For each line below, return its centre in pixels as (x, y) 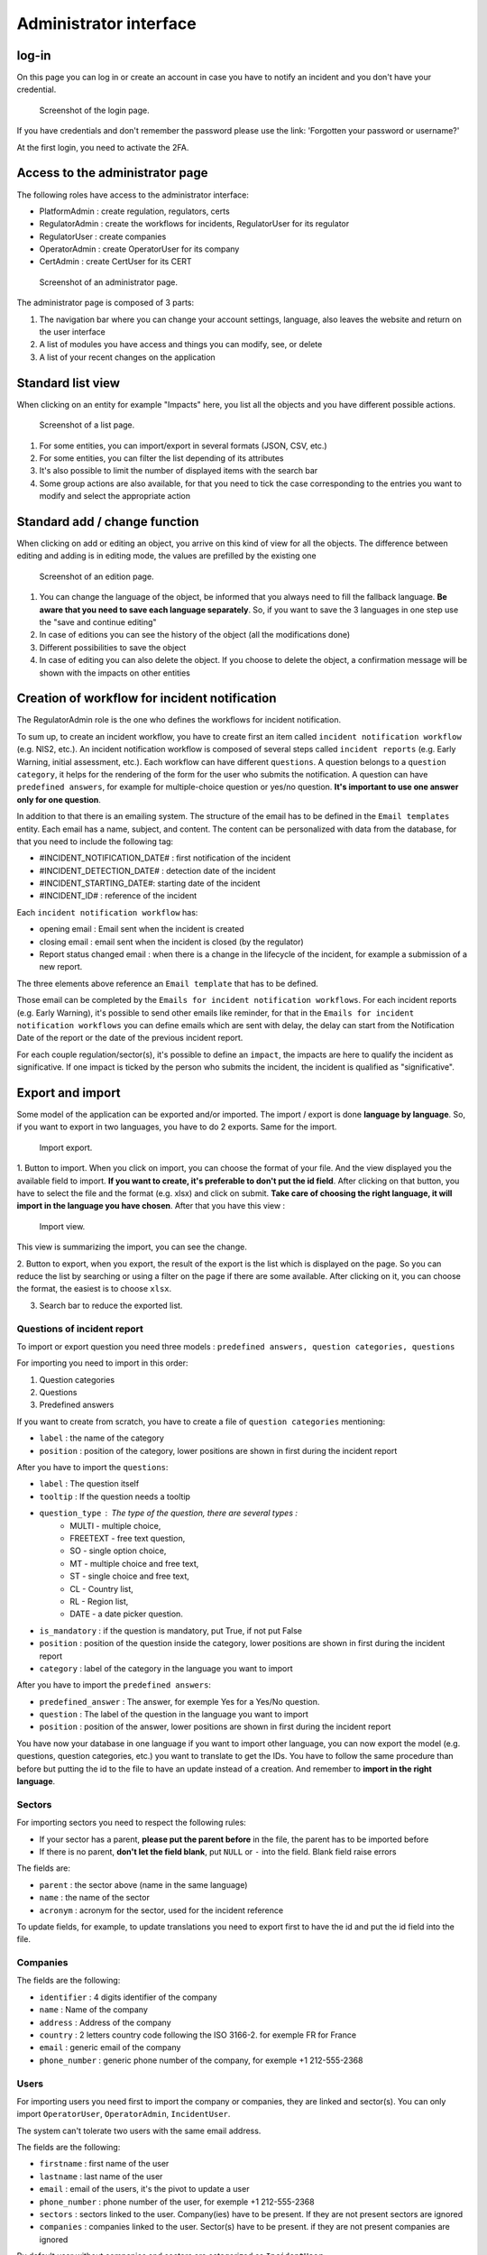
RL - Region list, (99, 1601)
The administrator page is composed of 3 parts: (105, 303)
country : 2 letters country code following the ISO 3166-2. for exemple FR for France (198, 2035)
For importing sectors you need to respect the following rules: (132, 1823)
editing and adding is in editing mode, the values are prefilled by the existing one (166, 556)
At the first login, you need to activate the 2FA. (103, 147)
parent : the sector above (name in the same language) (143, 1884)
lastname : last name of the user (101, 2176)
